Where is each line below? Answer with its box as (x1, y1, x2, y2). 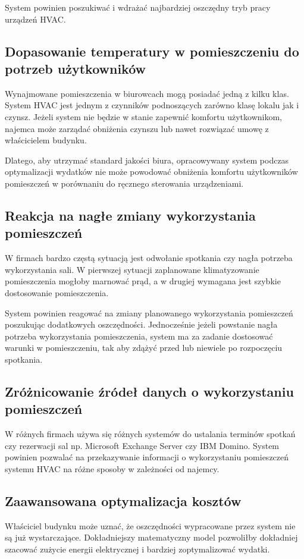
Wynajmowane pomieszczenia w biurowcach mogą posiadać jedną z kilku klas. (5, 87, 289, 99)
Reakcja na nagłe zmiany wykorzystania (5, 206, 256, 224)
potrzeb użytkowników (5, 59, 146, 77)
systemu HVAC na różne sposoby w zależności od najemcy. (5, 462, 220, 475)
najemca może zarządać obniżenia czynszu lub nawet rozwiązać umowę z (5, 122, 269, 134)
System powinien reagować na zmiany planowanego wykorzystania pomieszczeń (5, 306, 293, 319)
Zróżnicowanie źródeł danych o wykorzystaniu (5, 382, 294, 400)
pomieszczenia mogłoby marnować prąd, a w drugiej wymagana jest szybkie (5, 275, 281, 287)
